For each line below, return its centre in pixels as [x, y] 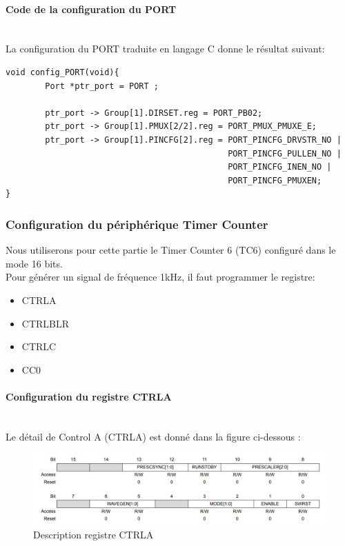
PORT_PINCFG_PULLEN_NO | [285, 153]
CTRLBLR [46, 323]
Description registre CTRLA [93, 535]
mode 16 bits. [34, 263]
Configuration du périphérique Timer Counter [137, 224]
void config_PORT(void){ [62, 72]
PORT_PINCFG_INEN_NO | [280, 167]
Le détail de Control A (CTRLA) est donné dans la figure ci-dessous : [153, 436]
